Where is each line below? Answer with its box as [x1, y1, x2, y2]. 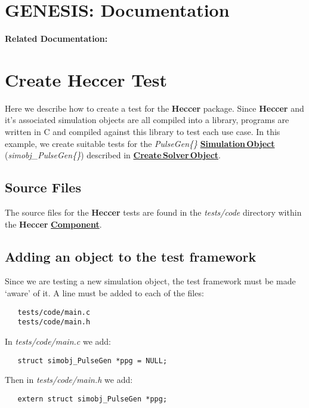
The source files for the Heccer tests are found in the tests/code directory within [5, 206, 302, 219]
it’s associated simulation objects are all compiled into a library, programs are [5, 113, 289, 126]
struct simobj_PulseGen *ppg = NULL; [17, 356, 168, 365]
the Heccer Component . [5, 217, 102, 230]
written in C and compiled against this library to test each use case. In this [5, 125, 280, 138]
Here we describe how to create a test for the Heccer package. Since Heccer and [5, 102, 304, 114]
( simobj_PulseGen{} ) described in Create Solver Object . [5, 149, 221, 161]
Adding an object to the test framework [5, 247, 257, 265]
